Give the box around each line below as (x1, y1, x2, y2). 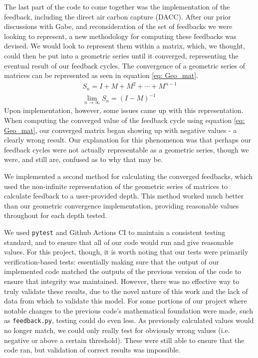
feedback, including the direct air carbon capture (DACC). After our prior (4, 11, 231, 21)
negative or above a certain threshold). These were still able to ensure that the (4, 334, 245, 345)
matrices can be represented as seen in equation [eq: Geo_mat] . (4, 70, 198, 80)
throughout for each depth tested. (4, 210, 107, 220)
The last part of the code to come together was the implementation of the (4, 1, 230, 11)
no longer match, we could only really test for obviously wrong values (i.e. (4, 325, 230, 335)
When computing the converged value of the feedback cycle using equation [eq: (4, 115, 245, 125)
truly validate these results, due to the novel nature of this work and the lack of (4, 285, 248, 296)
